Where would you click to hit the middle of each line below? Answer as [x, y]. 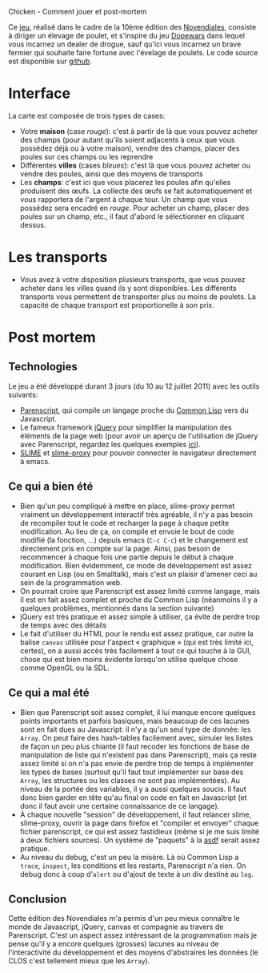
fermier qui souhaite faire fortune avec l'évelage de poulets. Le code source [133, 52]
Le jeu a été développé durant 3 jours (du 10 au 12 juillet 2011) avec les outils [134, 386]
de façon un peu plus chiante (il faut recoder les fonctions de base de [134, 746]
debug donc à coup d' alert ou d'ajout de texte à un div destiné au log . [136, 874]
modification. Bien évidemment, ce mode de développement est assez [136, 565]
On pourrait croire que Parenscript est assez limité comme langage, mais [140, 591]
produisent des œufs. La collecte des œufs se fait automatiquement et [136, 191]
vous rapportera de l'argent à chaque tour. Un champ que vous [124, 199]
